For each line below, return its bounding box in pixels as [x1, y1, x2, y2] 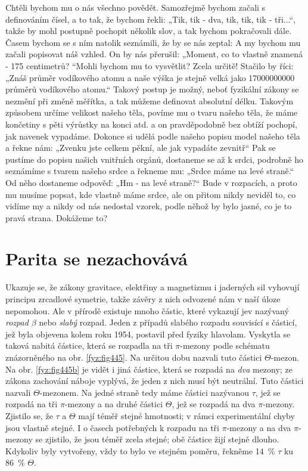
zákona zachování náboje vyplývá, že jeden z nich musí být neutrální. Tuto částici [5, 374, 304, 387]
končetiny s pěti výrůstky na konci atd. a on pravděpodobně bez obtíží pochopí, [5, 117, 297, 130]
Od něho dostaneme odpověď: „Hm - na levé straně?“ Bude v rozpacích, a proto [5, 176, 297, 188]
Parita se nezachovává [5, 246, 188, 271]
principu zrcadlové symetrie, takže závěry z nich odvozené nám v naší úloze [5, 293, 281, 305]
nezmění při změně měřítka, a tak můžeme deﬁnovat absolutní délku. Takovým [5, 94, 294, 107]
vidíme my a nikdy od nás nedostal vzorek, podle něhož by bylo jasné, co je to [5, 200, 292, 212]
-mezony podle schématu [180, 339, 270, 352]
